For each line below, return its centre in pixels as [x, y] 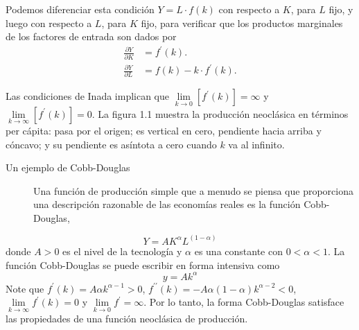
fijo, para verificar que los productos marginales [242, 23]
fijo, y [341, 9]
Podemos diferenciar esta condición [80, 9]
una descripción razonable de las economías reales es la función [167, 204]
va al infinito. [256, 144]
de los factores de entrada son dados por [91, 36]
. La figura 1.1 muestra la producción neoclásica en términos [220, 113]
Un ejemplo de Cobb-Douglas [68, 167]
